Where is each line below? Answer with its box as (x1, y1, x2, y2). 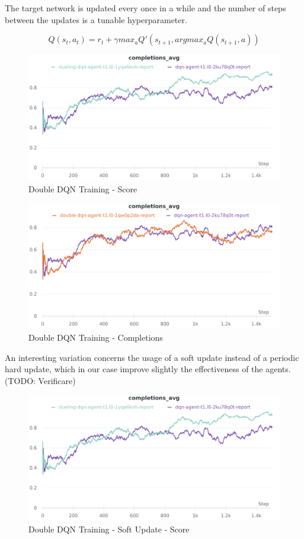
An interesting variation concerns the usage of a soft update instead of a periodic (5, 351, 299, 363)
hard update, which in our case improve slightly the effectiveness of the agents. (5, 363, 291, 375)
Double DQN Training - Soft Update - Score (28, 522, 190, 535)
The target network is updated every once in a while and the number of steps (5, 2, 286, 14)
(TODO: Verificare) (5, 374, 76, 386)
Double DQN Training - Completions (28, 331, 163, 343)
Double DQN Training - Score (28, 182, 137, 195)
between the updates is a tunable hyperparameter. (5, 13, 187, 26)
